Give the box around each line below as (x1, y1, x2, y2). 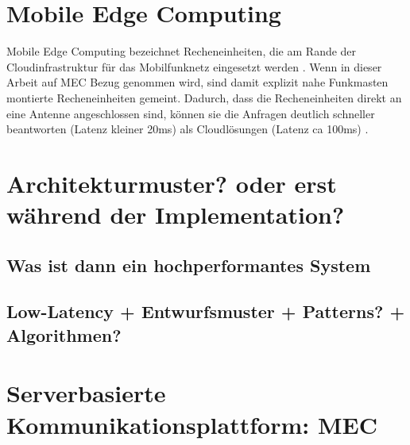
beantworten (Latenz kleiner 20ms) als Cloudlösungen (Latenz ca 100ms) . (6, 121, 369, 137)
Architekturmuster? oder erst (6, 167, 337, 199)
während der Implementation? (6, 198, 345, 231)
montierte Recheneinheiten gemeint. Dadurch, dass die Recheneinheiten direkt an (6, 89, 402, 105)
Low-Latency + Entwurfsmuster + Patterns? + (6, 299, 405, 324)
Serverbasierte (6, 377, 166, 409)
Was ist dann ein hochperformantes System (6, 252, 371, 277)
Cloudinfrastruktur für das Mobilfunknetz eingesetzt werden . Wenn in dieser (6, 58, 382, 75)
